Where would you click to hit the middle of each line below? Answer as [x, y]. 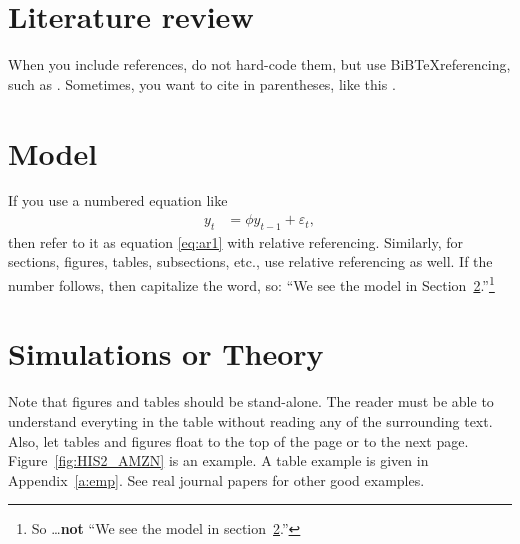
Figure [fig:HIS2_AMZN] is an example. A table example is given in [218, 460]
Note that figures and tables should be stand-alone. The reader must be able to [251, 401]
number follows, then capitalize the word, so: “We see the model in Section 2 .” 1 [251, 283]
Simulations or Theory [166, 353]
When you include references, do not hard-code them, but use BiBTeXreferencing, [259, 64]
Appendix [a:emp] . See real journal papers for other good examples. [216, 479]
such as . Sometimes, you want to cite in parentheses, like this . [202, 83]
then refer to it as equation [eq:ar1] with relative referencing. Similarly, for [236, 241]
